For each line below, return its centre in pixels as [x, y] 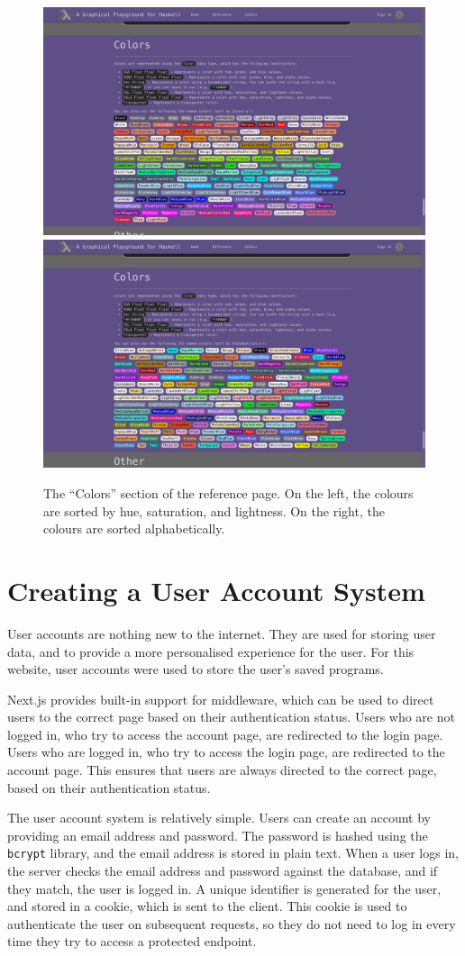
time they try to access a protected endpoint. [132, 941]
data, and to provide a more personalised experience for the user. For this [211, 651]
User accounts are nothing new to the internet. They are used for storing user [222, 633]
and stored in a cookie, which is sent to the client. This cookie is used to [207, 906]
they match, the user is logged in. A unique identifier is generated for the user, [224, 888]
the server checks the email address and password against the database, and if [223, 871]
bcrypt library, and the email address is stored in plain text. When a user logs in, [233, 853]
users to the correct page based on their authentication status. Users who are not [231, 717]
